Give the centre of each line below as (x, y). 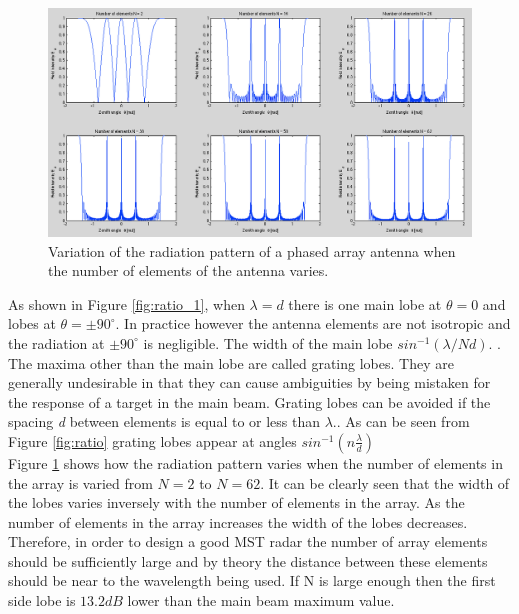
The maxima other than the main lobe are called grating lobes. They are (231, 362)
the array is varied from (80, 482)
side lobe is (42, 600)
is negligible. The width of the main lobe (268, 342)
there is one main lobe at (365, 303)
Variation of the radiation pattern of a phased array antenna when (252, 250)
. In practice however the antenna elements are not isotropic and (313, 323)
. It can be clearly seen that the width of (385, 482)
